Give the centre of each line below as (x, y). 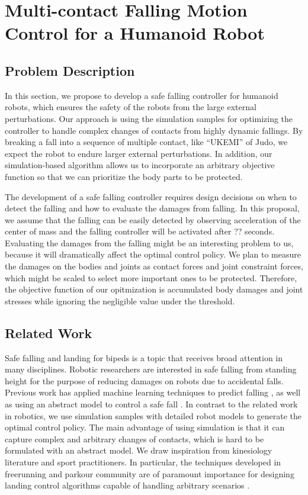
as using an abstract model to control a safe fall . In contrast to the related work (151, 404)
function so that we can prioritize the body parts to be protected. (124, 176)
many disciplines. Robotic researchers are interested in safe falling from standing (151, 369)
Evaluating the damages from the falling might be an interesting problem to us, (149, 242)
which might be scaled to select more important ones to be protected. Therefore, (151, 277)
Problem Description (70, 70)
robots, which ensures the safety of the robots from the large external (131, 107)
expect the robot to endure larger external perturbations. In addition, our (139, 153)
